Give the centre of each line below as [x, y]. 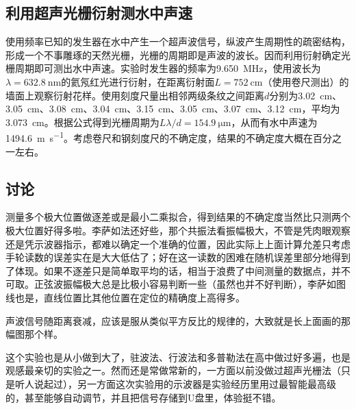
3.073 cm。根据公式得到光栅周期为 [82, 122]
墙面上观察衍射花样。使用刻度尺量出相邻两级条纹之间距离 [135, 95]
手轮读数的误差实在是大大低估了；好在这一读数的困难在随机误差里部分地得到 [178, 257]
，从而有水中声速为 [274, 122]
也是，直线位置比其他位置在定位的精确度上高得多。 [130, 297]
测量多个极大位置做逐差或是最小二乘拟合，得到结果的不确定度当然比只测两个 [178, 217]
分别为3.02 [292, 95]
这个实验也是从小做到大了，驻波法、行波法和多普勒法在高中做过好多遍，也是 [178, 357]
